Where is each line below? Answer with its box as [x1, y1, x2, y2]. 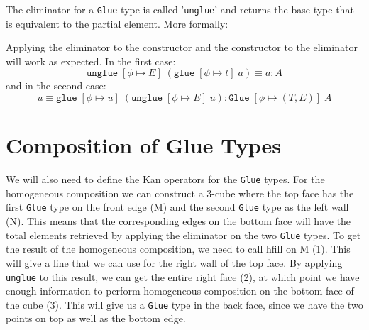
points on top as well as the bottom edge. [6, 311, 186, 326]
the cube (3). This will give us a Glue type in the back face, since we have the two [6, 297, 363, 312]
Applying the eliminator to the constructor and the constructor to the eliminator [6, 40, 358, 55]
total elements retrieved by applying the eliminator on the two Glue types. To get [6, 227, 361, 242]
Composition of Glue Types [6, 131, 281, 160]
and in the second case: [6, 78, 106, 93]
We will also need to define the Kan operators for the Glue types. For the [6, 172, 325, 187]
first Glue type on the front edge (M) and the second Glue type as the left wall [6, 199, 349, 214]
